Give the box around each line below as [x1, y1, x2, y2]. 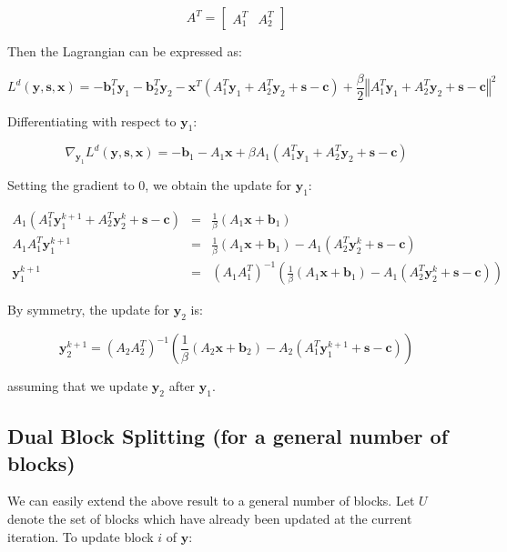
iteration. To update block [7, 527, 154, 546]
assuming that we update [7, 376, 148, 396]
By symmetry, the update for [7, 300, 170, 319]
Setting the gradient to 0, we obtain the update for [7, 176, 291, 195]
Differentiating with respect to [7, 111, 177, 130]
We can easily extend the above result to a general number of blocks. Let [7, 491, 415, 510]
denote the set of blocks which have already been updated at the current [7, 509, 412, 527]
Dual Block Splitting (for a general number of [7, 422, 449, 450]
